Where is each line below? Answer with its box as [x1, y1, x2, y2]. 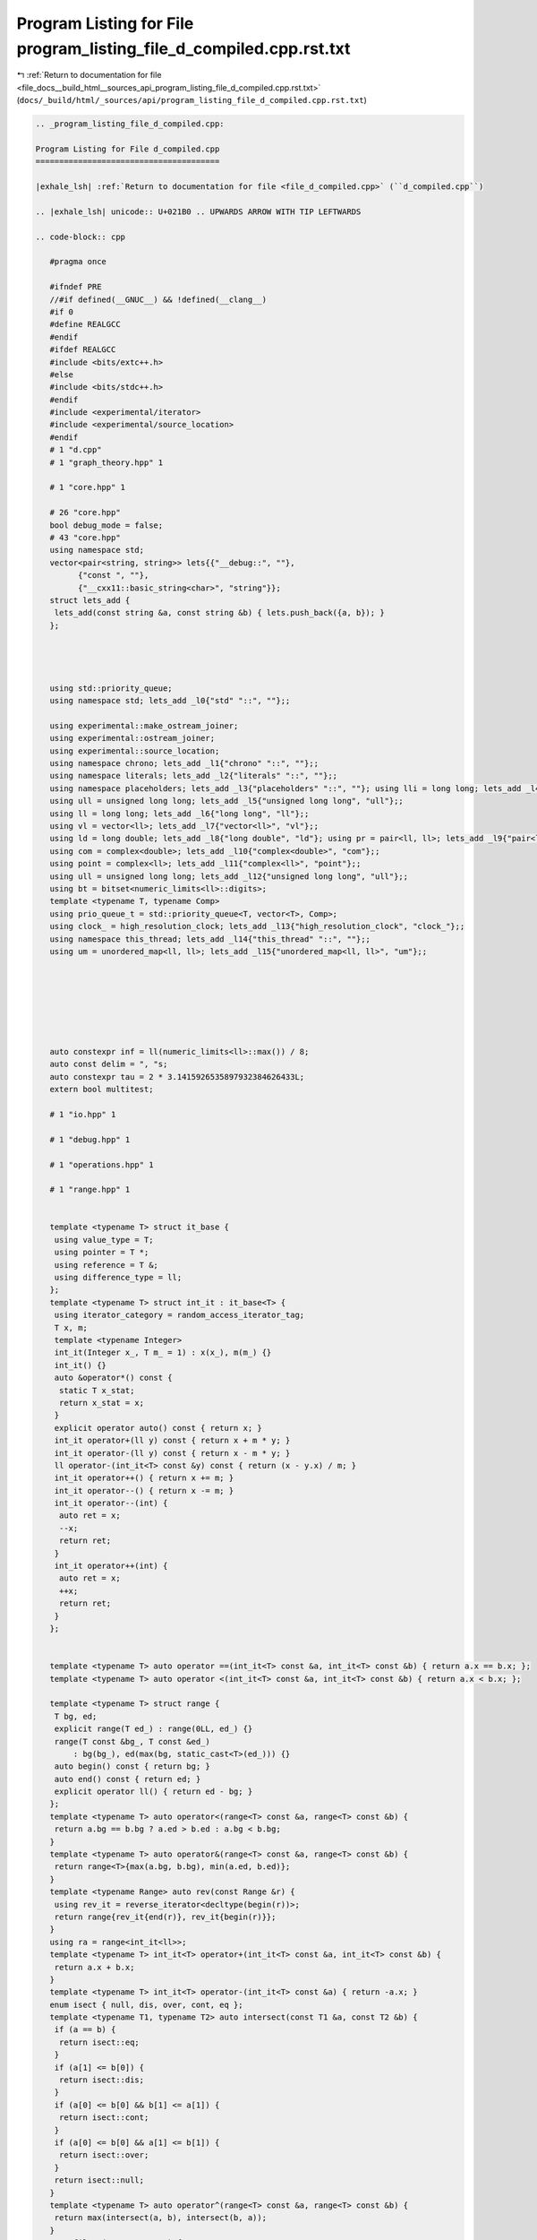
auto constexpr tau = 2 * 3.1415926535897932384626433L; [49, 1072, 305, 1081]
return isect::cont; [58, 2113, 149, 2123]
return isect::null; [54, 2175, 145, 2185]
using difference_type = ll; [54, 1272, 183, 1283]
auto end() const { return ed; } [54, 1774, 201, 1784]
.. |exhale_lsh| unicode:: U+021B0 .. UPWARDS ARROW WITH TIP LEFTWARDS [35, 206, 362, 217]
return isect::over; [58, 2150, 149, 2160]
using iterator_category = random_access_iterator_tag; [54, 1310, 305, 1321]
